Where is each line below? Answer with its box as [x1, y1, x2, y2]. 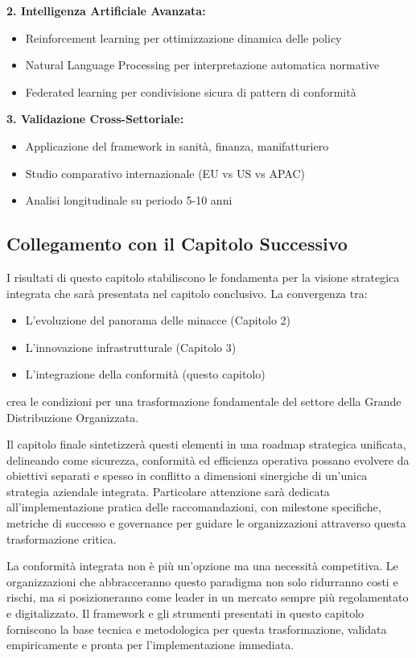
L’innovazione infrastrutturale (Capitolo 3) [25, 338, 237, 355]
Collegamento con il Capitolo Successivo [6, 231, 348, 256]
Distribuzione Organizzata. [6, 408, 139, 425]
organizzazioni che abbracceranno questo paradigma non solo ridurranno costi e [6, 573, 398, 590]
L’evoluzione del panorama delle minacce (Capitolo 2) [25, 312, 291, 329]
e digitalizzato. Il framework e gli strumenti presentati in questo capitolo [6, 605, 365, 622]
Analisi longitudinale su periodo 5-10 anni [25, 192, 233, 209]
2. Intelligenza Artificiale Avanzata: [6, 2, 206, 19]
